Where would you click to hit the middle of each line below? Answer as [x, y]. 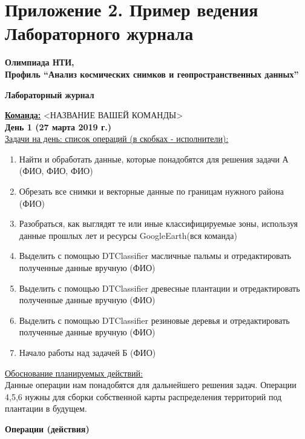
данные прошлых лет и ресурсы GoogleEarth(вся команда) [128, 235]
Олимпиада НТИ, [40, 62]
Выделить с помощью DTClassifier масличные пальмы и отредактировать [155, 256]
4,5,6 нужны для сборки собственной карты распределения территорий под [143, 396]
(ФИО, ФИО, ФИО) [56, 171]
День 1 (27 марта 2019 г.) [58, 126]
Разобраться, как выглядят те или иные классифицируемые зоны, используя [158, 223]
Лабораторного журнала [99, 33]
